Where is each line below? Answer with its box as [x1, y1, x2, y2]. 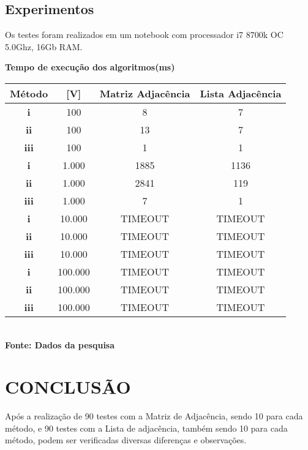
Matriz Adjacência [99, 86, 190, 100]
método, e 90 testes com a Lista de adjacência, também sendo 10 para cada [5, 421, 288, 434]
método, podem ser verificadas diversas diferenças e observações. [5, 433, 247, 446]
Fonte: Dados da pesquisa [5, 338, 115, 351]
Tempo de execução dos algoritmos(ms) [5, 61, 175, 73]
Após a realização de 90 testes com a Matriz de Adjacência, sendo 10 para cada [5, 410, 303, 422]
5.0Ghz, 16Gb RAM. [5, 40, 83, 53]
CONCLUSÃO [5, 374, 131, 399]
